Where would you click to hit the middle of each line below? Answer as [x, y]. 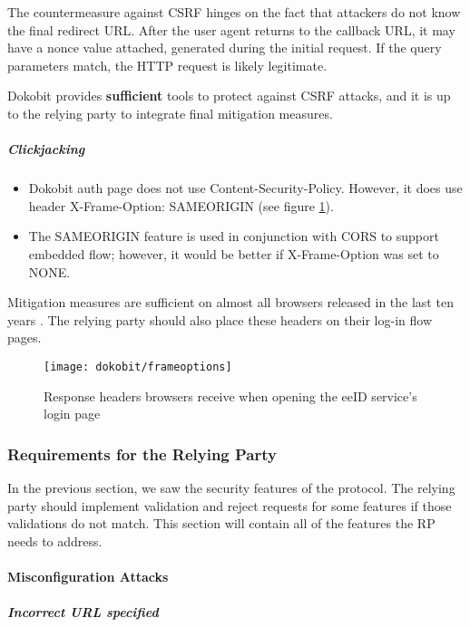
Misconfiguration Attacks [88, 576]
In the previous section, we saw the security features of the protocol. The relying [231, 487]
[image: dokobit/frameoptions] [138, 367]
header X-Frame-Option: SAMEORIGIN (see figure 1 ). [181, 205]
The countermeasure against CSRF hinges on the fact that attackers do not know [234, 12]
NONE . [49, 271]
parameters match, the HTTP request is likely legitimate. [167, 65]
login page [72, 414]
